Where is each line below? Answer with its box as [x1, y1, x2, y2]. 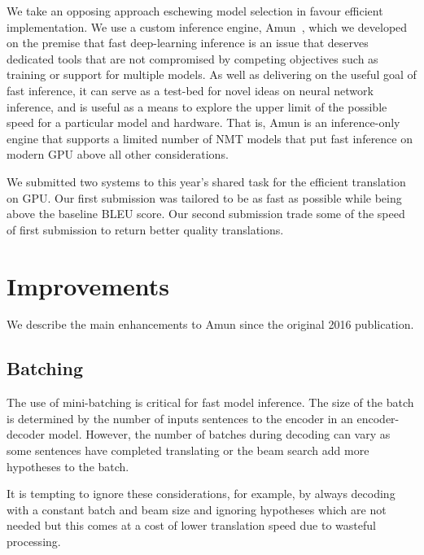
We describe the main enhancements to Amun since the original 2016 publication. [7, 316, 414, 333]
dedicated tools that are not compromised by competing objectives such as [7, 50, 378, 67]
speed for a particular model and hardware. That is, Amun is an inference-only [7, 114, 400, 131]
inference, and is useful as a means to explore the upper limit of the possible [7, 98, 387, 115]
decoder [7, 426, 46, 443]
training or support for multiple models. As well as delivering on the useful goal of [7, 66, 417, 83]
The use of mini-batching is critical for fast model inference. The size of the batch [7, 394, 414, 411]
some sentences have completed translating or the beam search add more [7, 442, 369, 459]
